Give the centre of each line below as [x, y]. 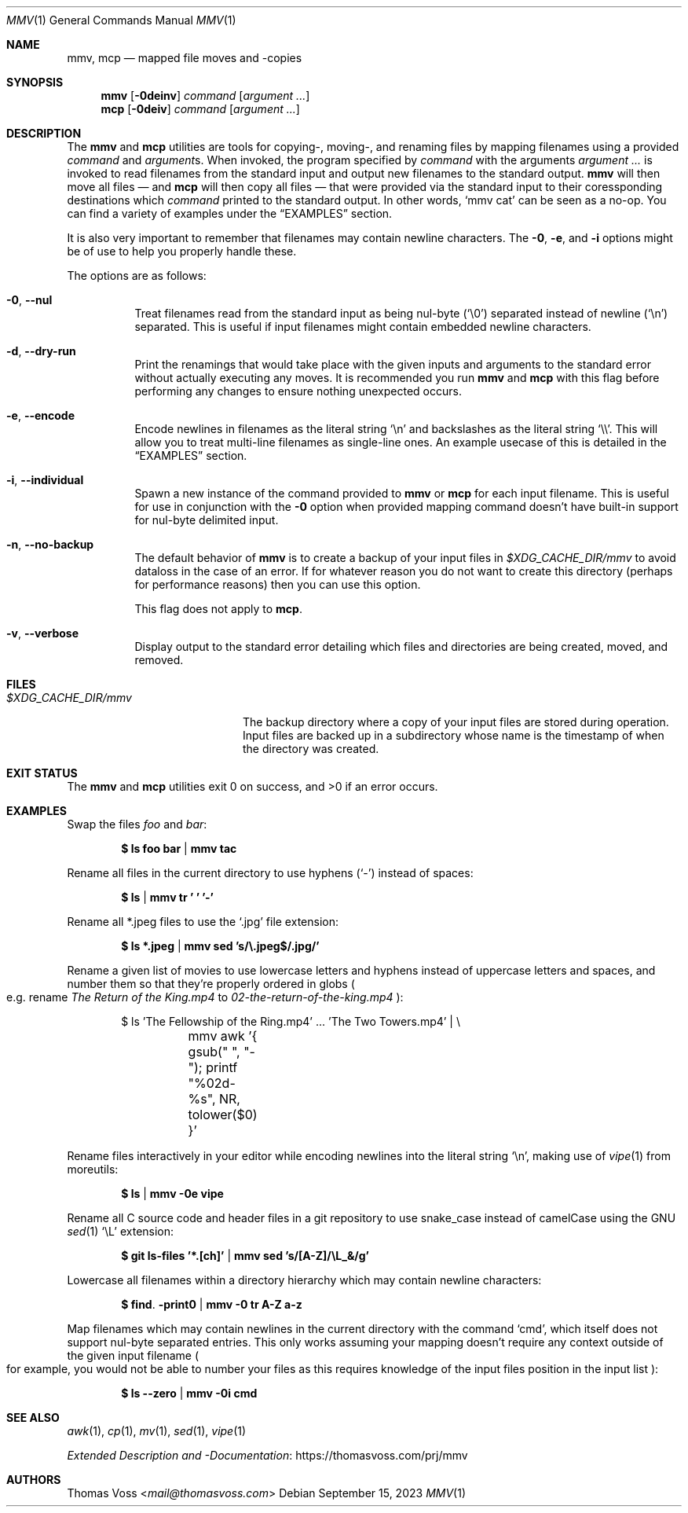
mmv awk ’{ [223, 1036]
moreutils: [93, 1169]
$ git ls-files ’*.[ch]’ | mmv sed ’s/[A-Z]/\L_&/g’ [245, 1256]
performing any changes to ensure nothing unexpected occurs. [298, 391]
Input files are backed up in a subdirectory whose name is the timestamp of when [454, 735]
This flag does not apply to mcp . [218, 609]
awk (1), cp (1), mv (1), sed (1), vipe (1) [157, 1431]
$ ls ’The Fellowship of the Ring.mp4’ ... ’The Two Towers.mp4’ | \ [291, 1021]
